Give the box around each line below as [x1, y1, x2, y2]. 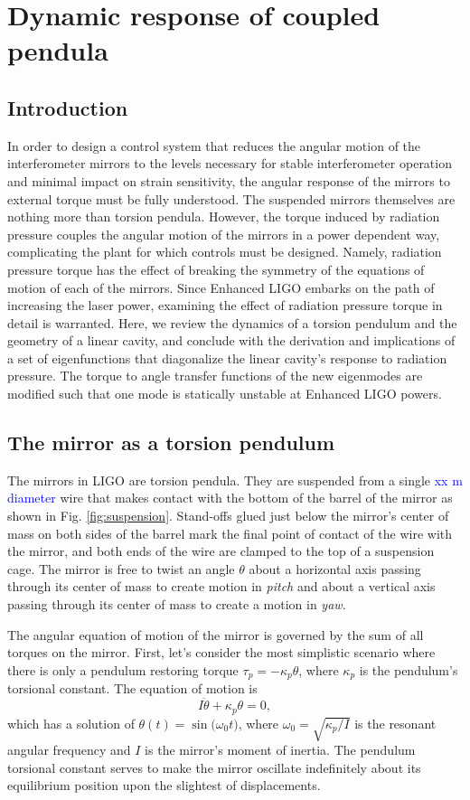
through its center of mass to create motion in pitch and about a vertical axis [7, 577, 436, 596]
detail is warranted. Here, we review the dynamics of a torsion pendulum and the [7, 313, 457, 332]
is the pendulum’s [359, 660, 458, 679]
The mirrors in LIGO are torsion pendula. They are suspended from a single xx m [7, 470, 463, 489]
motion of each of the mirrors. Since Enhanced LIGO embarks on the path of [7, 278, 435, 296]
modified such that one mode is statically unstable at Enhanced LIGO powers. [7, 384, 442, 403]
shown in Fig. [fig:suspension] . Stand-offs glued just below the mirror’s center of [7, 506, 449, 525]
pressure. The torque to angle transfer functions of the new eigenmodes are [7, 366, 423, 385]
